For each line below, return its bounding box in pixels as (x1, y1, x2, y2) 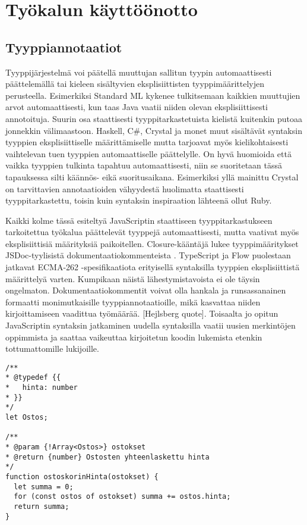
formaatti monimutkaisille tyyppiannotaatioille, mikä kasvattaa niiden (5, 295, 261, 308)
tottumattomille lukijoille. (5, 342, 99, 355)
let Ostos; (5, 413, 48, 422)
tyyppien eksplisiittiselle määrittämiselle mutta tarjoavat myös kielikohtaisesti (5, 136, 289, 148)
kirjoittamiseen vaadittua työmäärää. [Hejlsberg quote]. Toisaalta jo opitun (5, 307, 278, 320)
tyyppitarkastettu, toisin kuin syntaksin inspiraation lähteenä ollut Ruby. (5, 194, 272, 207)
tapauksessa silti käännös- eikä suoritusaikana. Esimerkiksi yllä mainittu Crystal (5, 170, 299, 183)
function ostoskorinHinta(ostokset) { (5, 473, 159, 482)
